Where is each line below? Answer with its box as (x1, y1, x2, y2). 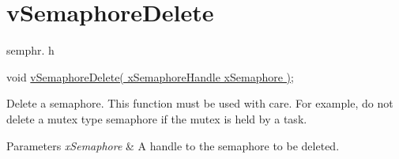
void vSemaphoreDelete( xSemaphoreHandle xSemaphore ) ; (6, 68, 294, 85)
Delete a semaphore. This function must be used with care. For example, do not (6, 95, 393, 112)
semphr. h (6, 42, 55, 59)
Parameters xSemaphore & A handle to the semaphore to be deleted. (6, 137, 340, 153)
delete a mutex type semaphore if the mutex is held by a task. (6, 110, 307, 127)
